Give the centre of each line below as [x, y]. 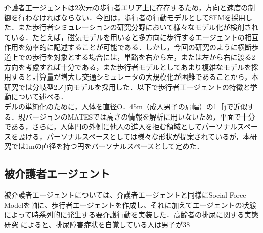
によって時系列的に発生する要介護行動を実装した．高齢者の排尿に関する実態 [131, 215]
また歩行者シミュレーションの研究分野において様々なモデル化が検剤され [138, 27]
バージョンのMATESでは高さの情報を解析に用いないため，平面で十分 [140, 116]
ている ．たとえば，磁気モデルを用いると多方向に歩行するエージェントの [124, 37]
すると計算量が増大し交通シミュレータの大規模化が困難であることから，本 [135, 77]
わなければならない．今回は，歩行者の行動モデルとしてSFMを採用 [135, 17]
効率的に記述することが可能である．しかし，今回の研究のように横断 [138, 47]
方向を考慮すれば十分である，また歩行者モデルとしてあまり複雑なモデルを [128, 67]
